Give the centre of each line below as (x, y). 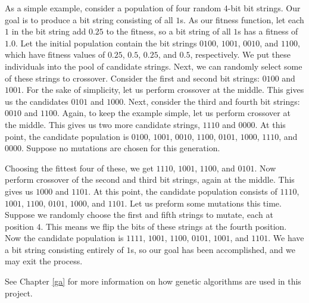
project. (19, 293)
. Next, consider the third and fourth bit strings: (212, 101)
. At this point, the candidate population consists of (183, 191)
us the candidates (37, 101)
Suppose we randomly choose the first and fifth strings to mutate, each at (139, 215)
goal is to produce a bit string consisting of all (89, 19)
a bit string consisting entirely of (64, 249)
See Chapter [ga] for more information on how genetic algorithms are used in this (153, 281)
